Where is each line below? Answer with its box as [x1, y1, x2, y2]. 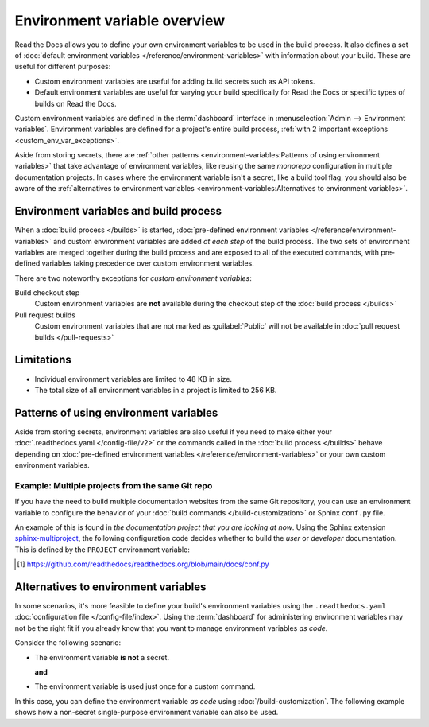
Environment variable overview [14, 12, 226, 29]
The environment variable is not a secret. [34, 652, 170, 662]
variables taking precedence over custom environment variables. [41, 259, 254, 268]
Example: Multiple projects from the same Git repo [14, 480, 213, 491]
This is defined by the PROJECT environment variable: [14, 545, 190, 554]
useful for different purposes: [14, 62, 111, 72]
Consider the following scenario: [14, 638, 122, 647]
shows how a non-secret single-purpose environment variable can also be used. [14, 708, 279, 717]
